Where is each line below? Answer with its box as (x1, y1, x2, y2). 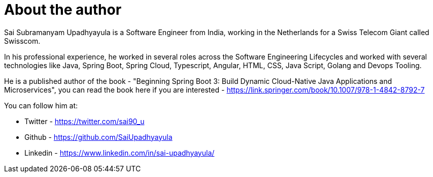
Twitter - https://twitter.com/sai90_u (24, 116, 145, 126)
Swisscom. (4, 36, 41, 45)
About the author (4, 1, 122, 18)
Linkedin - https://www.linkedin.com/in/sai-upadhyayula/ (24, 148, 215, 157)
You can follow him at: (4, 101, 78, 110)
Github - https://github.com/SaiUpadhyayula (24, 132, 173, 141)
